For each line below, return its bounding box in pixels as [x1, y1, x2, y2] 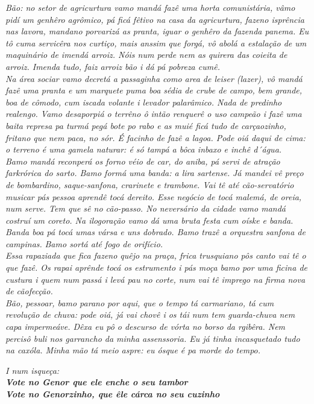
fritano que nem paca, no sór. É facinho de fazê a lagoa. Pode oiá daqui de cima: [5, 131, 306, 144]
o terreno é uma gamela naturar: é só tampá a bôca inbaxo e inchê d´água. [5, 143, 282, 156]
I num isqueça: [5, 364, 60, 376]
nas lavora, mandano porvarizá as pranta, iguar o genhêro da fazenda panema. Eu [5, 25, 309, 37]
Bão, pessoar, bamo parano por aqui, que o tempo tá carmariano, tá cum [5, 296, 274, 309]
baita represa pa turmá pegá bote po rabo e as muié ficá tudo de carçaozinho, [5, 119, 286, 131]
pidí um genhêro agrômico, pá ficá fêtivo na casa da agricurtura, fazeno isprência [5, 13, 304, 25]
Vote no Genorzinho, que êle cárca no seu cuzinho [5, 388, 220, 400]
